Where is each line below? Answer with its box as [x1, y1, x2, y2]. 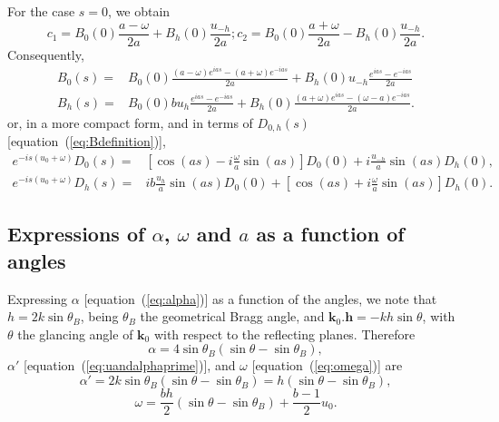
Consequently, [7, 44, 84, 64]
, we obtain [108, 2, 171, 20]
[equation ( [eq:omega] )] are [251, 356, 403, 375]
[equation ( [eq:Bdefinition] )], [7, 132, 166, 151]
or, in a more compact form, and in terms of [7, 113, 253, 132]
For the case [7, 2, 75, 20]
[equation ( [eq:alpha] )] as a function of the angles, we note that [83, 289, 437, 308]
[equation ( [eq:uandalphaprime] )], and [23, 356, 236, 375]
